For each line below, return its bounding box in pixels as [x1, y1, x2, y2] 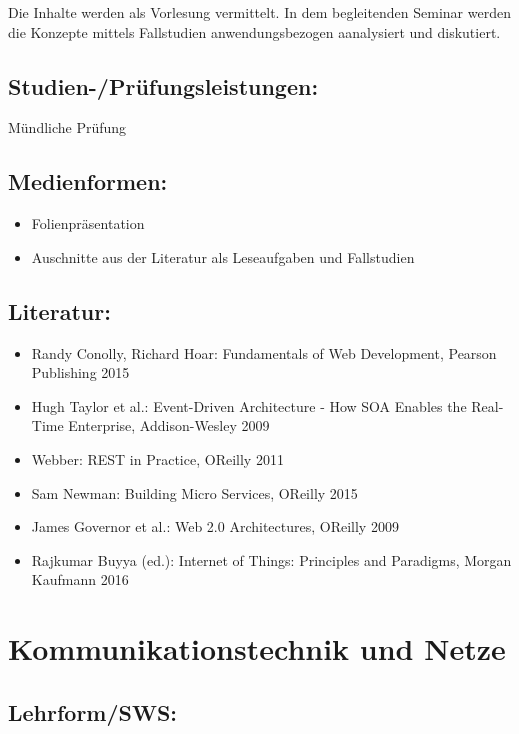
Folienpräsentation [31, 213, 145, 234]
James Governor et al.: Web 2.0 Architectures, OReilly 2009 [31, 516, 399, 537]
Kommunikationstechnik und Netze [8, 628, 506, 669]
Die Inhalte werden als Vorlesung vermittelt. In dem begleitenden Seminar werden [8, 2, 511, 22]
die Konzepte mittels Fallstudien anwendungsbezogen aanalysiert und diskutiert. [8, 21, 501, 42]
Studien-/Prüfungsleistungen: [8, 70, 319, 101]
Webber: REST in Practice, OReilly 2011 [31, 448, 284, 469]
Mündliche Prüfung [8, 117, 127, 138]
